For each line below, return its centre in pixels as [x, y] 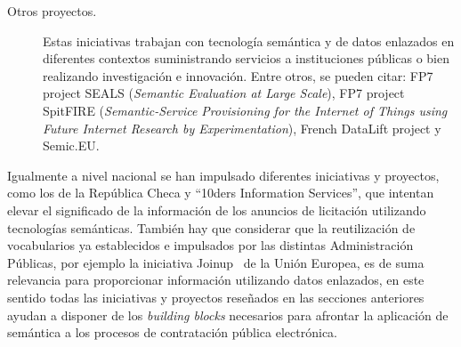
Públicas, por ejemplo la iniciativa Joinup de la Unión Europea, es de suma [216, 262]
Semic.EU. [71, 145]
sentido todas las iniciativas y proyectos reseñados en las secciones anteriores [216, 297]
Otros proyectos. [52, 11]
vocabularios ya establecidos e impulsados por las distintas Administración [210, 245]
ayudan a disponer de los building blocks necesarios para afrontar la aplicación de [228, 315]
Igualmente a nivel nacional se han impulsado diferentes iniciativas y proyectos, [223, 175]
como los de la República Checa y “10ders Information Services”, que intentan [221, 193]
